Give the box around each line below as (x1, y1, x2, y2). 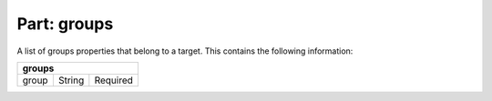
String (57, 74, 85, 86)
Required (94, 74, 134, 86)
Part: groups (16, 14, 114, 34)
